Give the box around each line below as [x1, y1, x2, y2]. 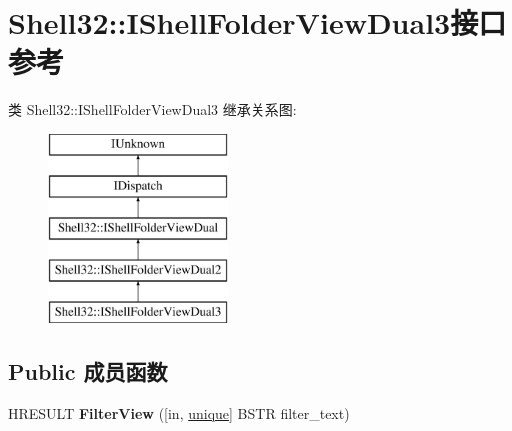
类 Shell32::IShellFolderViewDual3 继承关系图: [8, 99, 297, 120]
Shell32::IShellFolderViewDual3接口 [8, 2, 507, 43]
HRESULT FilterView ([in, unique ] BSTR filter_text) [8, 402, 350, 423]
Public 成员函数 [8, 355, 168, 386]
